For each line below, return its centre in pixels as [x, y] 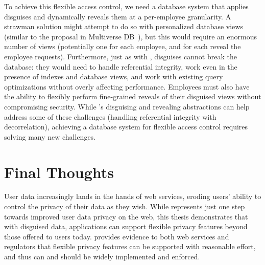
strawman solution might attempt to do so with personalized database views [124, 26]
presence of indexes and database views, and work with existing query [114, 76]
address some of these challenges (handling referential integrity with [110, 116]
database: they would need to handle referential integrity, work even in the [121, 66]
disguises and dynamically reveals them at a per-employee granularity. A [118, 16]
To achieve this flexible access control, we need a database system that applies [126, 6]
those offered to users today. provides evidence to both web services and [117, 236]
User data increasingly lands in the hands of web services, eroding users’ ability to [133, 196]
